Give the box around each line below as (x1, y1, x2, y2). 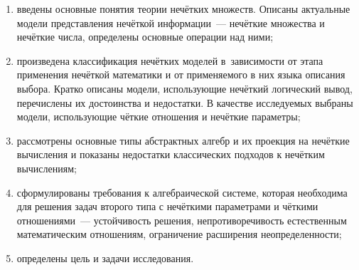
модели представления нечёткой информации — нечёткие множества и (16, 15, 325, 30)
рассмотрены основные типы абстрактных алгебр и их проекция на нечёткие (16, 133, 350, 147)
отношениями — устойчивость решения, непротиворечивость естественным (16, 212, 347, 227)
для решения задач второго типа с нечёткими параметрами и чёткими (16, 199, 318, 214)
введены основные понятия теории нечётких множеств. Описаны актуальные (16, 1, 350, 16)
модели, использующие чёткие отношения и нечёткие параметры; (16, 109, 301, 124)
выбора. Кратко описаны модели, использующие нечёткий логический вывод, (16, 81, 353, 95)
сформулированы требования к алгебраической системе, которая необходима (16, 185, 348, 199)
